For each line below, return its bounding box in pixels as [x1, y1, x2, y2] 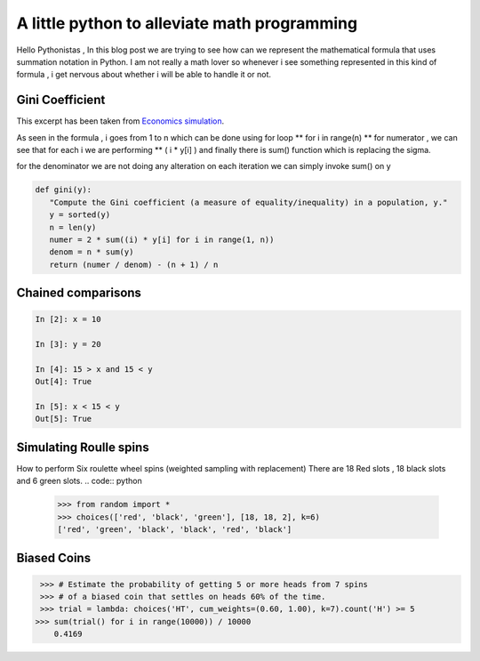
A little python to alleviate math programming [16, 13, 358, 33]
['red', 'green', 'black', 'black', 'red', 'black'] [57, 525, 292, 535]
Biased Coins [16, 550, 92, 565]
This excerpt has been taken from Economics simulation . [16, 116, 225, 126]
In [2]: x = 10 [35, 314, 101, 325]
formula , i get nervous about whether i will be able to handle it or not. [16, 69, 271, 80]
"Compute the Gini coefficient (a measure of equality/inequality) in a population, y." [49, 197, 448, 207]
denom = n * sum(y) [49, 247, 134, 257]
